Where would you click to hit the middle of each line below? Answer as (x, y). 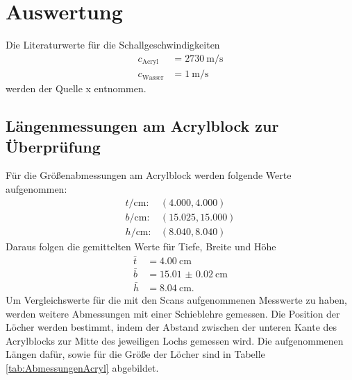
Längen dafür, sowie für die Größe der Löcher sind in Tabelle (135, 354)
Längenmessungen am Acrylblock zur (142, 126)
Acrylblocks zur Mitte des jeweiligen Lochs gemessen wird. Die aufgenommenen (175, 340)
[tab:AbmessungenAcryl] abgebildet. (82, 368)
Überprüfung (53, 146)
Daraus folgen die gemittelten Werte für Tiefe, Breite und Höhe (141, 246)
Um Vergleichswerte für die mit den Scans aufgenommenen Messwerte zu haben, (176, 300)
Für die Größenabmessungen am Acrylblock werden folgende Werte (149, 175)
